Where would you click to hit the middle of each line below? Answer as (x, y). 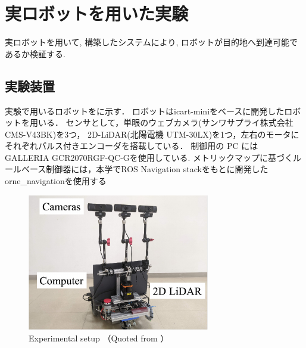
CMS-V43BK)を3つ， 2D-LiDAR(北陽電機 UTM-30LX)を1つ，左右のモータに (152, 134)
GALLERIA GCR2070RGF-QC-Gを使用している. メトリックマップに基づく (149, 157)
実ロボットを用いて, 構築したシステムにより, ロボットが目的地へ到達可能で (151, 42)
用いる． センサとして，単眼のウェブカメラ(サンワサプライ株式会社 (161, 122)
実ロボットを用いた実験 (97, 13)
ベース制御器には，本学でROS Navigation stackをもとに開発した (145, 169)
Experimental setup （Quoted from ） (99, 338)
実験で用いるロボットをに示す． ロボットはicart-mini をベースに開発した (145, 111)
